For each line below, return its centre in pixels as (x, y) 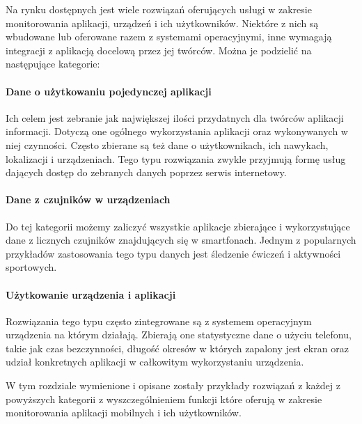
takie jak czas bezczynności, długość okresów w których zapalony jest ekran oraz (177, 348)
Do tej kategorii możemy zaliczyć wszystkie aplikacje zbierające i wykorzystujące (178, 226)
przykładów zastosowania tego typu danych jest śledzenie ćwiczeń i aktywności (173, 253)
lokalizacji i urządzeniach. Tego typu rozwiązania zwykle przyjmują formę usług (176, 158)
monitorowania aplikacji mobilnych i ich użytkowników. (124, 413)
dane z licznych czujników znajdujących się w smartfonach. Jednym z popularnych (181, 240)
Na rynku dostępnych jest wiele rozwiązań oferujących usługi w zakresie (159, 9)
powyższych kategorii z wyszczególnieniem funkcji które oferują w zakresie (164, 399)
